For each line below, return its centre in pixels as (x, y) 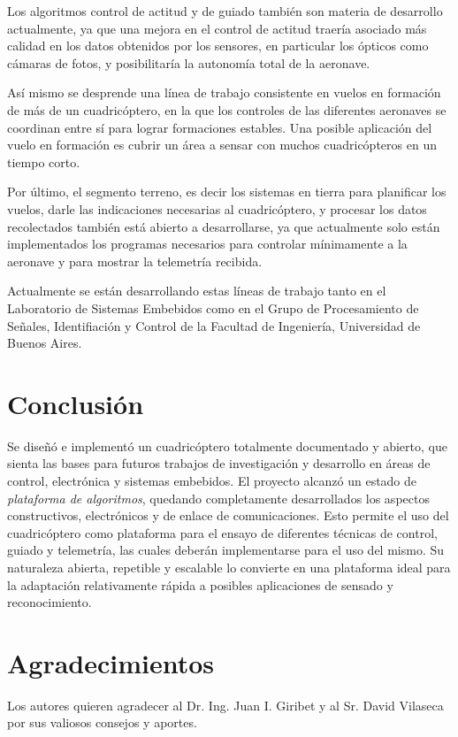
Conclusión (76, 403)
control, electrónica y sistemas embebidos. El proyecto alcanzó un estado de (212, 480)
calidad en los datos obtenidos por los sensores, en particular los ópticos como (218, 46)
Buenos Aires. (45, 343)
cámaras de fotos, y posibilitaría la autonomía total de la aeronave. (189, 62)
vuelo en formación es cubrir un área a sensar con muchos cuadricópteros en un (222, 145)
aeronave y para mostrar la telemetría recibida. (135, 261)
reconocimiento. (50, 602)
